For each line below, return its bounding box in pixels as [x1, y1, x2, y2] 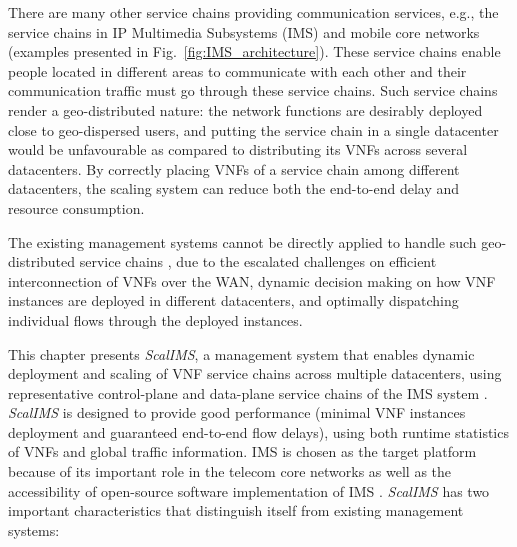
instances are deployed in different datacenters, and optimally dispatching [8, 290, 459, 311]
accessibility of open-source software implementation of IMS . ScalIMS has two [8, 480, 490, 501]
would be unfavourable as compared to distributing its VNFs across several [8, 139, 468, 160]
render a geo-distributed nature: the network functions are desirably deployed [8, 99, 483, 120]
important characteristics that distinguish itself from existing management [8, 500, 464, 521]
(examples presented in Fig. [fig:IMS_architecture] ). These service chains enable [8, 41, 501, 62]
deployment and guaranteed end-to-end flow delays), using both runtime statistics [8, 421, 509, 442]
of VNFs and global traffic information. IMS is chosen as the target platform [8, 441, 477, 462]
